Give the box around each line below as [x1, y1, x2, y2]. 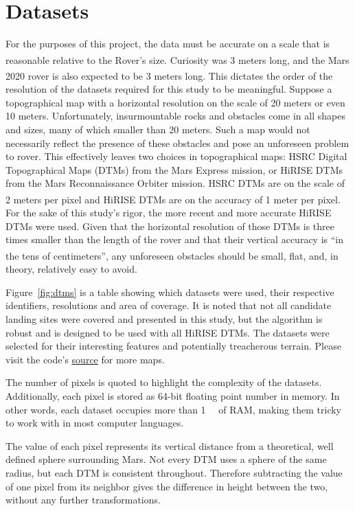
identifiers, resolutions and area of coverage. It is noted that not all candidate [5, 298, 332, 313]
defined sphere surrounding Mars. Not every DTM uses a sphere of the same [5, 452, 327, 466]
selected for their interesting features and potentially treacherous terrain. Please [5, 339, 341, 353]
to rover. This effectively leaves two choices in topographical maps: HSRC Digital [5, 149, 347, 163]
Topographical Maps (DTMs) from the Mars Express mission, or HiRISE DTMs [5, 162, 343, 177]
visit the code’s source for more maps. [5, 352, 165, 366]
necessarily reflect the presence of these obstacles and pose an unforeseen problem [5, 135, 350, 150]
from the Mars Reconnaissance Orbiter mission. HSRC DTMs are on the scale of [5, 176, 345, 190]
